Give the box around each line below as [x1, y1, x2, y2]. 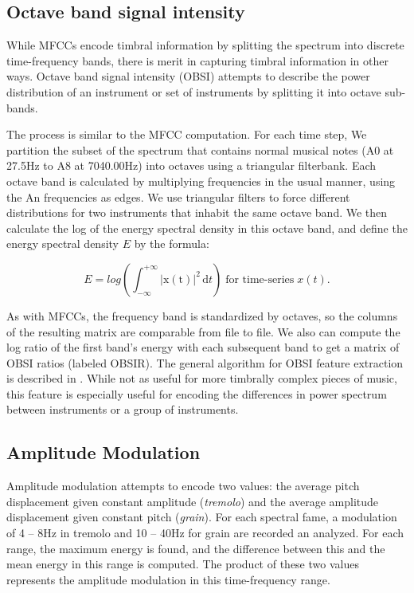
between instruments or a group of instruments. [6, 401, 239, 418]
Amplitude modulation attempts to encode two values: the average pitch [6, 477, 360, 494]
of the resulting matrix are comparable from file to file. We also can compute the [6, 323, 400, 340]
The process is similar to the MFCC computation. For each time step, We [6, 126, 367, 143]
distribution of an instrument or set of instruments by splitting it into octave [6, 83, 381, 100]
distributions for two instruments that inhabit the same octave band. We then [6, 204, 388, 221]
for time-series [225, 273, 295, 285]
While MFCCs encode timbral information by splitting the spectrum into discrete [6, 37, 404, 53]
